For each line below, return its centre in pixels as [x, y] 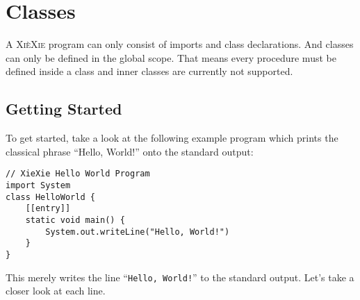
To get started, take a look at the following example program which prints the [172, 138]
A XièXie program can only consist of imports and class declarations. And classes [180, 44]
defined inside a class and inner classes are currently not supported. [149, 71]
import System [38, 185]
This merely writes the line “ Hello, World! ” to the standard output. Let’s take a [180, 277]
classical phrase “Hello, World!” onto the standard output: [130, 151]
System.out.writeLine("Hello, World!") [138, 232]
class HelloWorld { [50, 197]
